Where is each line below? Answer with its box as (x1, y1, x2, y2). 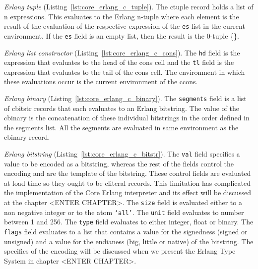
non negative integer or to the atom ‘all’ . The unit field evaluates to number (4, 207, 244, 217)
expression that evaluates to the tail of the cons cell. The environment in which (4, 66, 245, 77)
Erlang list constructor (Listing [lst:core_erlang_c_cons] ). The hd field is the (4, 47, 240, 57)
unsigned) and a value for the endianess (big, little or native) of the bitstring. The (4, 236, 254, 246)
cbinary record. (4, 132, 50, 142)
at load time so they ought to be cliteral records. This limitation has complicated (4, 177, 251, 188)
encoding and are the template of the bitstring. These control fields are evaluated (4, 168, 251, 178)
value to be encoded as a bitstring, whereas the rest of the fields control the (4, 158, 234, 168)
